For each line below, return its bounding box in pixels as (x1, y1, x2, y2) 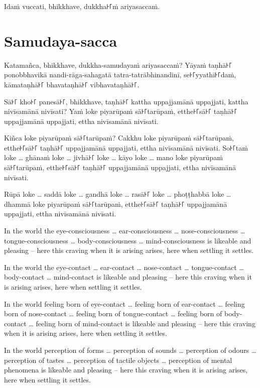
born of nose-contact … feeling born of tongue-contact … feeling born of (4, 308, 222, 319)
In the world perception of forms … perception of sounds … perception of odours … (4, 344, 256, 355)
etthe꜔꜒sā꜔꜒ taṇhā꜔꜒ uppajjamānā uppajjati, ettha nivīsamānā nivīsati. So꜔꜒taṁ (4, 142, 248, 153)
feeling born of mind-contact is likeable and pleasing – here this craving (36, 318, 255, 328)
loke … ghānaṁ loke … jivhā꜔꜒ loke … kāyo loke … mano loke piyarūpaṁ (4, 152, 223, 163)
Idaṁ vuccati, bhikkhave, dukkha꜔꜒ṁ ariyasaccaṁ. (4, 1, 160, 11)
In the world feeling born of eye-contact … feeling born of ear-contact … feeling (4, 298, 245, 309)
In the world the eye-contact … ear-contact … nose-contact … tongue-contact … (4, 262, 244, 272)
